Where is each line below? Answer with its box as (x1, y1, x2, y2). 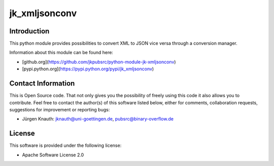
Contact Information (9, 79, 75, 88)
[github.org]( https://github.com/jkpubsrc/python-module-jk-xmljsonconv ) (22, 59, 176, 65)
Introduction (9, 27, 50, 35)
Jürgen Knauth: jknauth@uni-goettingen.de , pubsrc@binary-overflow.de (22, 116, 174, 122)
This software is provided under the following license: (9, 142, 122, 149)
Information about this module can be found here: (9, 50, 114, 56)
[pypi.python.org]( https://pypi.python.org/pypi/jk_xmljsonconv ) (22, 66, 154, 72)
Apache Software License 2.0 (22, 152, 84, 158)
